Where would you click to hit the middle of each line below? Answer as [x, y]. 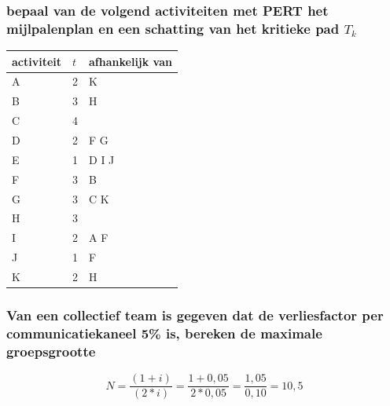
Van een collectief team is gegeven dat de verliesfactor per [195, 315]
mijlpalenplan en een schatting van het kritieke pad [173, 28]
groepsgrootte [51, 351]
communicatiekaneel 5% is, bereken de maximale [164, 333]
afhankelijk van [131, 61]
